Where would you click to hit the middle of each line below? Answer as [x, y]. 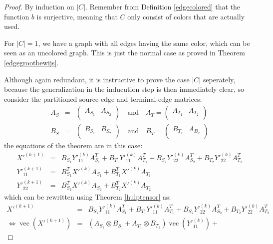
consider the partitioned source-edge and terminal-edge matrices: [103, 99]
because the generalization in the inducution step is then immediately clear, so [124, 89]
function [17, 16]
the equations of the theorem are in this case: [73, 145]
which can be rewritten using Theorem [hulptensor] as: [88, 197]
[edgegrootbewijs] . [31, 62]
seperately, [219, 79]
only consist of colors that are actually [186, 16]
